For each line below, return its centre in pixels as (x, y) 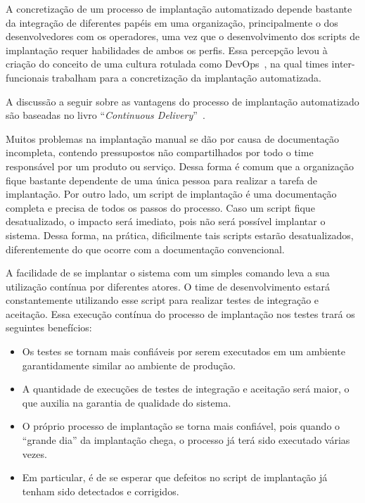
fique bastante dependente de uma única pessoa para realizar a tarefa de (161, 180)
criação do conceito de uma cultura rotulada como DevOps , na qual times (167, 64)
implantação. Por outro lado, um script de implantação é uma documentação (171, 194)
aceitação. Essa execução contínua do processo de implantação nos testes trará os (180, 313)
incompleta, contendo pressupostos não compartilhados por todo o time (160, 152)
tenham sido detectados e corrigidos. (101, 491)
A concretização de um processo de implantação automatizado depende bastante (179, 8)
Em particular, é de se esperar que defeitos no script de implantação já (175, 477)
